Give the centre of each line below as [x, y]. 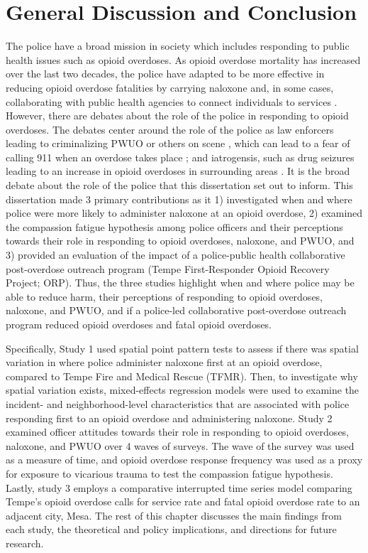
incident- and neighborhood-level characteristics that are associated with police [178, 403]
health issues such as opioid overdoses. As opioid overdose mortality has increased [183, 59]
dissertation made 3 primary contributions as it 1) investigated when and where [179, 199]
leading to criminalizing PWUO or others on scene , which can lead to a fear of [178, 143]
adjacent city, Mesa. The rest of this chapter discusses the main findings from [174, 515]
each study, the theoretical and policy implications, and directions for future [171, 529]
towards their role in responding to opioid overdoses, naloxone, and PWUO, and [180, 241]
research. [25, 543]
